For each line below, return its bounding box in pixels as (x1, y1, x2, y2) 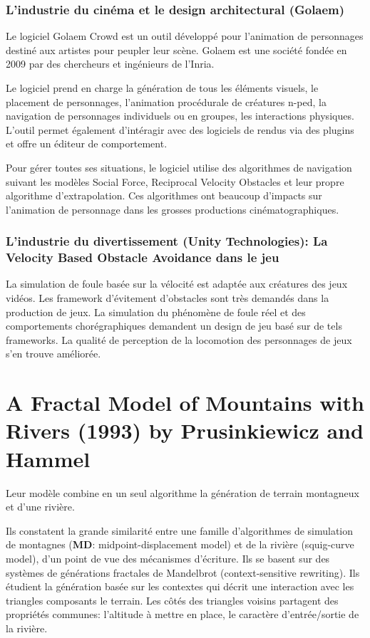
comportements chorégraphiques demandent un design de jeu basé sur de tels (6, 318, 342, 333)
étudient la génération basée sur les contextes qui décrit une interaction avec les (6, 579, 354, 594)
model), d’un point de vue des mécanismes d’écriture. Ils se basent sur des (6, 550, 330, 565)
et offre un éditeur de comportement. (6, 136, 168, 151)
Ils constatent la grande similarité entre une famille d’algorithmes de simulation (6, 523, 354, 538)
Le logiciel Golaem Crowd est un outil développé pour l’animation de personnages (6, 28, 364, 43)
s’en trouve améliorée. (6, 346, 101, 361)
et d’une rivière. (6, 499, 75, 514)
